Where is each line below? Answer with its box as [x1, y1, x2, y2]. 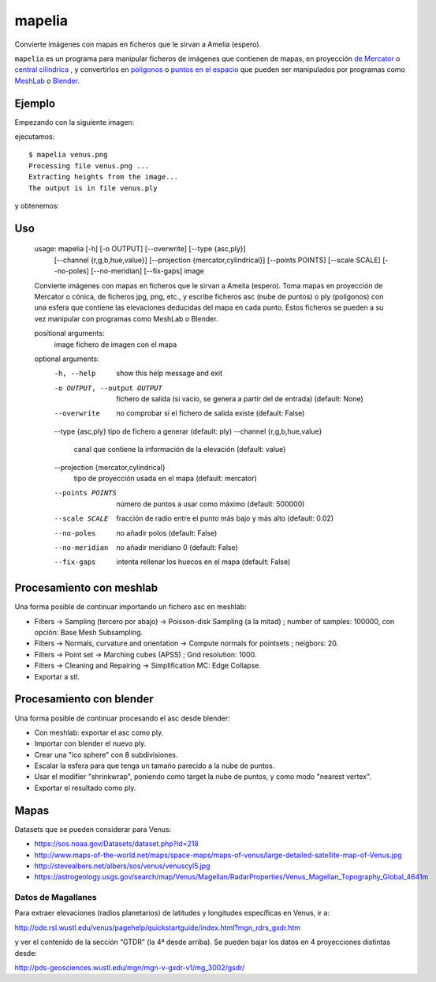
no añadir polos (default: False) [116, 528, 218, 537]
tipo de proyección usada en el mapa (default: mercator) [73, 474, 258, 483]
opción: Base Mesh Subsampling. [34, 628, 143, 638]
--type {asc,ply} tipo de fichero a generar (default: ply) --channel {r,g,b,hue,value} [54, 427, 322, 436]
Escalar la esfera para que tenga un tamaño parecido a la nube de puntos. [34, 761, 275, 770]
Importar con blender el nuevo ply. [34, 739, 147, 748]
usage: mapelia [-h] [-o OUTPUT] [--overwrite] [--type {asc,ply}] [34, 244, 246, 254]
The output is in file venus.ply [28, 183, 158, 193]
